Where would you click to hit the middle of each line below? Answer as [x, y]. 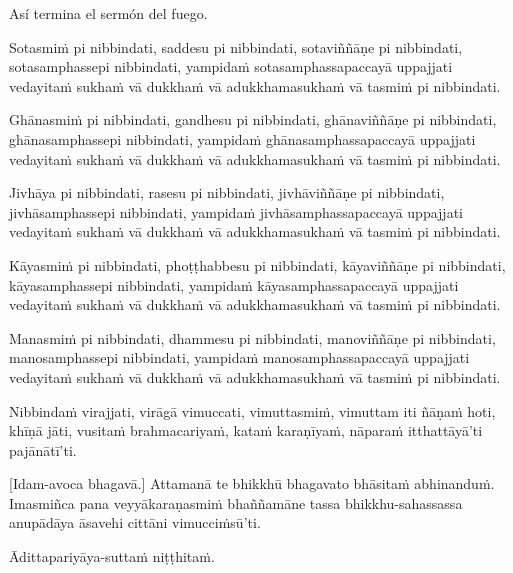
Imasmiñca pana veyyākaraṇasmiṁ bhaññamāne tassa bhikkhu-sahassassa [236, 502]
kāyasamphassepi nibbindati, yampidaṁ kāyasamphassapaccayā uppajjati [234, 284]
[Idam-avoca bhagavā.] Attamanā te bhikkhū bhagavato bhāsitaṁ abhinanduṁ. [252, 483]
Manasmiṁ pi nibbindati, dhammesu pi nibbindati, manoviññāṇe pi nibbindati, [252, 337]
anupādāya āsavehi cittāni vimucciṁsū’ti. [135, 522]
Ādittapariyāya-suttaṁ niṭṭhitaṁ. [112, 556]
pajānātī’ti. [43, 449]
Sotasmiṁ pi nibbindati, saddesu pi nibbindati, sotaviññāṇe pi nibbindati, [236, 46]
